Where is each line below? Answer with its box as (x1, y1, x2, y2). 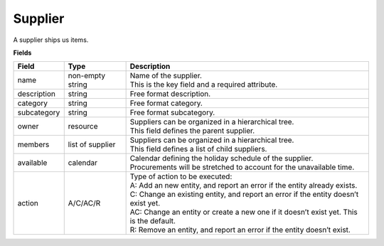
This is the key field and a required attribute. (129, 80, 278, 90)
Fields (13, 48, 32, 57)
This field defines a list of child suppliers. (129, 144, 267, 154)
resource (68, 122, 99, 132)
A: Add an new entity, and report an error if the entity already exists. (129, 181, 358, 191)
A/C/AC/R (68, 198, 101, 208)
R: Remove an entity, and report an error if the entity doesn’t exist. (129, 225, 351, 235)
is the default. (129, 216, 176, 226)
